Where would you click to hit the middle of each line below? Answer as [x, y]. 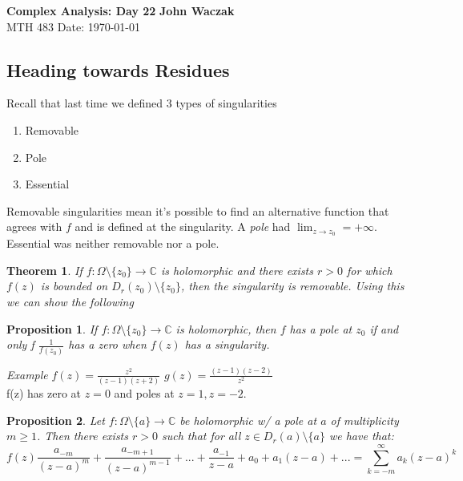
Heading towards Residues [118, 69]
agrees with [34, 226]
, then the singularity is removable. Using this [292, 286]
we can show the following [70, 301]
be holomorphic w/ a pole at [248, 420]
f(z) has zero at [44, 393]
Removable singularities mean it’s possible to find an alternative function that [198, 210]
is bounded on [74, 286]
